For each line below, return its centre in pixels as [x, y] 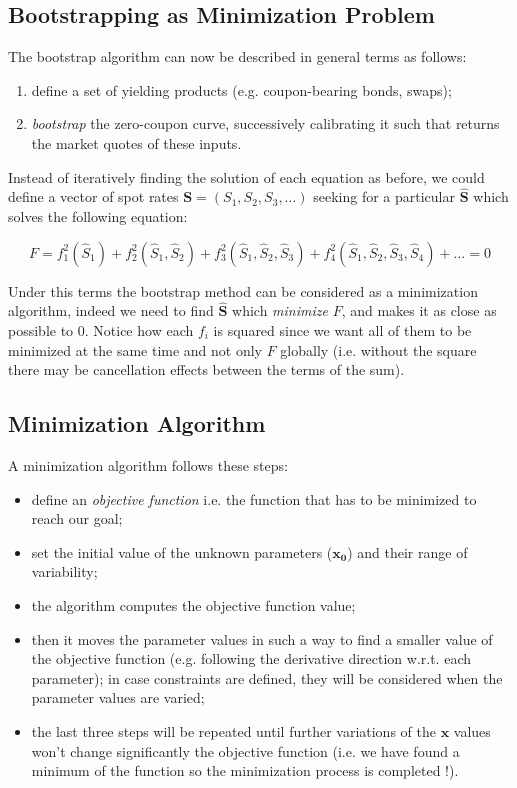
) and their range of [407, 551]
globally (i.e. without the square [378, 349]
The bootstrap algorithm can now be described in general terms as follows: [237, 56]
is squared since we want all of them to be [342, 329]
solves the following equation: [98, 215]
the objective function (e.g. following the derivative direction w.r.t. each [251, 658]
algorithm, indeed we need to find [111, 310]
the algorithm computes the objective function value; [193, 604]
